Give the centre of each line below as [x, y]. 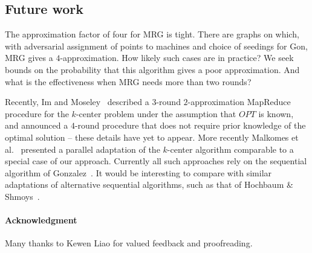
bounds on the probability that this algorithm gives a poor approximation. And [152, 69]
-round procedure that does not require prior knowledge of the [190, 125]
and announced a [37, 125]
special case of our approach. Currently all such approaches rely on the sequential [156, 161]
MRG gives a [29, 58]
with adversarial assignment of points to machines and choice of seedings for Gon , [156, 46]
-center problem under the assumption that [156, 113]
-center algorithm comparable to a [230, 149]
